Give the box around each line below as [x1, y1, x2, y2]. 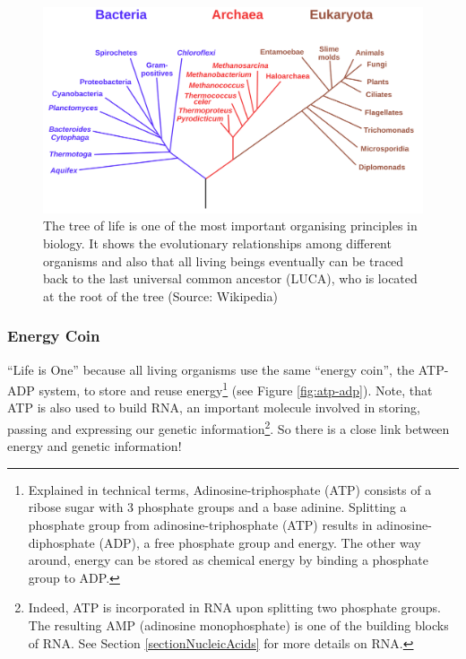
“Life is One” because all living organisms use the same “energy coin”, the [7, 360, 415, 378]
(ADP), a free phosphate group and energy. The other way [99, 533, 421, 551]
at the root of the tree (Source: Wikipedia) [43, 286, 278, 305]
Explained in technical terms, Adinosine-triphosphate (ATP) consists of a [28, 480, 432, 499]
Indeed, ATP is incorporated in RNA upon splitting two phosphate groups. [28, 598, 441, 617]
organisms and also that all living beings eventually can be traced [43, 251, 404, 270]
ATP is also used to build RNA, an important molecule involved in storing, [7, 398, 420, 417]
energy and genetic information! [7, 437, 182, 455]
